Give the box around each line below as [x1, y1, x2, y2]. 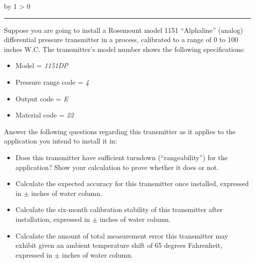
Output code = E [15, 93, 68, 103]
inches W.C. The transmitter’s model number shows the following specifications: [4, 44, 245, 54]
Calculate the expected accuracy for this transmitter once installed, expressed [15, 178, 249, 189]
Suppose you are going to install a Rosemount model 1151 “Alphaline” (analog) [4, 24, 243, 35]
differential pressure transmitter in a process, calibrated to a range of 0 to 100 [4, 34, 238, 45]
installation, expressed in [15, 214, 90, 224]
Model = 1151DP [15, 60, 68, 71]
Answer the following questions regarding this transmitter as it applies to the [4, 126, 236, 136]
